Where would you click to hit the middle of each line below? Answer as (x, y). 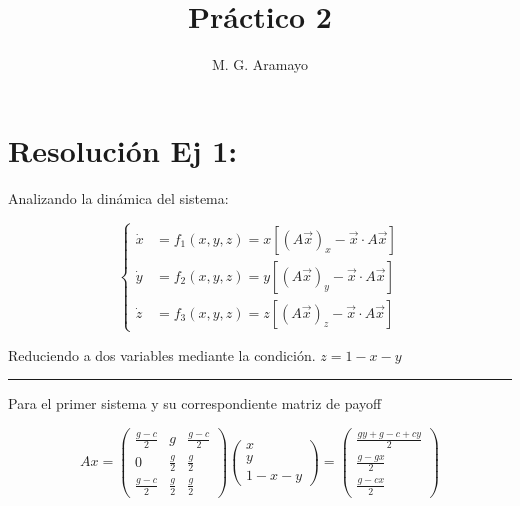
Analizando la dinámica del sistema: (118, 197)
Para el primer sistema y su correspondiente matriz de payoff (195, 403)
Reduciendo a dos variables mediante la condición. (162, 354)
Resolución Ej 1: (123, 149)
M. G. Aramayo (260, 64)
